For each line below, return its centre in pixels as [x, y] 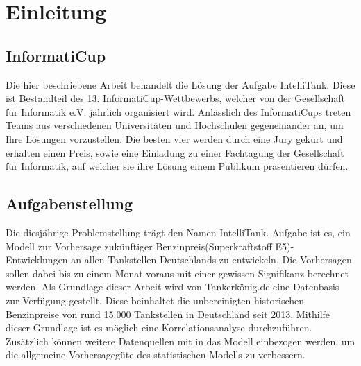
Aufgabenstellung [69, 203]
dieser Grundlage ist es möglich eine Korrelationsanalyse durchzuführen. [159, 328]
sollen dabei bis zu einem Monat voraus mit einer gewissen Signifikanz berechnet [177, 273]
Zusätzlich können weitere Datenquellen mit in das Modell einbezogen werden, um [180, 341]
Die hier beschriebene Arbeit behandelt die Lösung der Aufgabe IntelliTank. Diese [180, 84]
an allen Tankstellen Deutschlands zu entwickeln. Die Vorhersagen [211, 260]
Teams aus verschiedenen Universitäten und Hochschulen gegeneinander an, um [175, 125]
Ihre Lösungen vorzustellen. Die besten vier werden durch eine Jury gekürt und [174, 138]
